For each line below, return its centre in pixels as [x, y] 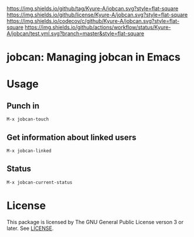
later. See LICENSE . [30, 228]
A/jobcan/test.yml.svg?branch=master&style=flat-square [75, 34]
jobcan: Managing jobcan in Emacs [93, 57]
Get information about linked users [72, 137]
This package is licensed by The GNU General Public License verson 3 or [95, 222]
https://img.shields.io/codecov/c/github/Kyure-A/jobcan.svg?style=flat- [93, 21]
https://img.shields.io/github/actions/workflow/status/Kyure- [98, 27]
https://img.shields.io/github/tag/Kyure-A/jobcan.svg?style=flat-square [93, 9]
